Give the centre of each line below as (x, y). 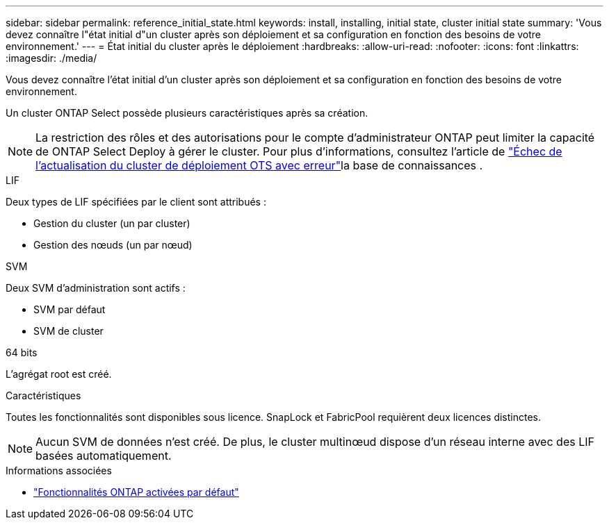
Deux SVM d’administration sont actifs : (96, 288)
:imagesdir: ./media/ (51, 58)
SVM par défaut (70, 309)
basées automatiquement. (104, 456)
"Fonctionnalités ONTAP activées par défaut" (136, 492)
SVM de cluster (68, 331)
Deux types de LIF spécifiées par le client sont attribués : (136, 202)
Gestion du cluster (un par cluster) (112, 223)
